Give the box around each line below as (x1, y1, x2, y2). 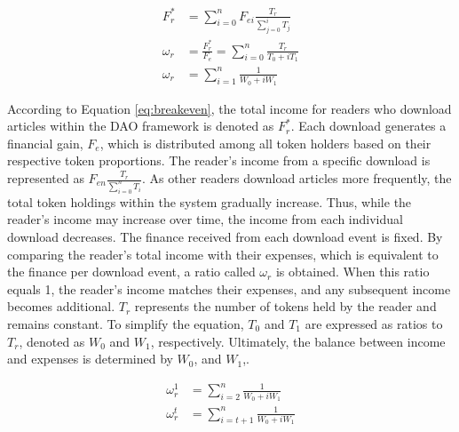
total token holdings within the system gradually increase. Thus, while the (7, 192, 412, 211)
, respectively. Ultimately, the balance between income (150, 332, 446, 350)
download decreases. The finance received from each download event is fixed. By (7, 228, 443, 246)
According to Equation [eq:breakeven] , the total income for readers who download (7, 99, 452, 117)
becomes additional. (7, 297, 115, 316)
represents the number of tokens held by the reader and (134, 297, 437, 316)
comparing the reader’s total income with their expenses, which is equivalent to (7, 244, 439, 263)
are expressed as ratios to (305, 315, 443, 333)
